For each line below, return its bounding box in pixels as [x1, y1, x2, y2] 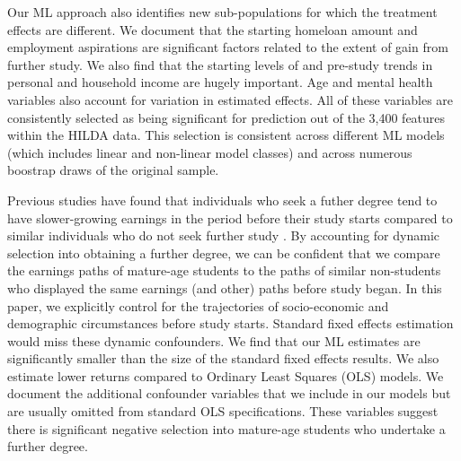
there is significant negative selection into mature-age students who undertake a [7, 419, 446, 438]
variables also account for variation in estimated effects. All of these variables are [7, 90, 454, 109]
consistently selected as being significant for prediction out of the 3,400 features [7, 108, 446, 126]
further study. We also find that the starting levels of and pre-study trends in [7, 55, 433, 74]
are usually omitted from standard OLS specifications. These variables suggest [7, 402, 439, 421]
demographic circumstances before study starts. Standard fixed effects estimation [7, 314, 454, 333]
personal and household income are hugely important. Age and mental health [7, 73, 433, 91]
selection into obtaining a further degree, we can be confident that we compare [7, 243, 440, 262]
